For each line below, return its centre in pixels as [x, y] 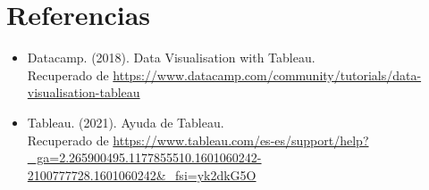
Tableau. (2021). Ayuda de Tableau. [126, 122]
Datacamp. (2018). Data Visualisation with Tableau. [171, 58]
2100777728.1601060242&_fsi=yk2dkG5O [142, 174]
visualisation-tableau [84, 92]
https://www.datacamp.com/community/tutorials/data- [267, 74]
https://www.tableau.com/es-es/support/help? [241, 140]
